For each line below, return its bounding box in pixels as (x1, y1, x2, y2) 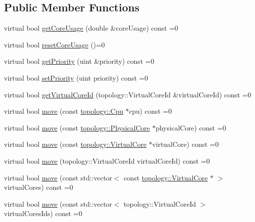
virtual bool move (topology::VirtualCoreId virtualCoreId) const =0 (4, 155, 210, 166)
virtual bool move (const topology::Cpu (4, 106, 124, 116)
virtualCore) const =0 (152, 139, 219, 149)
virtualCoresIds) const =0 (4, 208, 83, 219)
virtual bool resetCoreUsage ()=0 (4, 39, 105, 49)
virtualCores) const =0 (4, 182, 73, 192)
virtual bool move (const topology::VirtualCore (4, 139, 147, 149)
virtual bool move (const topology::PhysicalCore (4, 122, 150, 133)
